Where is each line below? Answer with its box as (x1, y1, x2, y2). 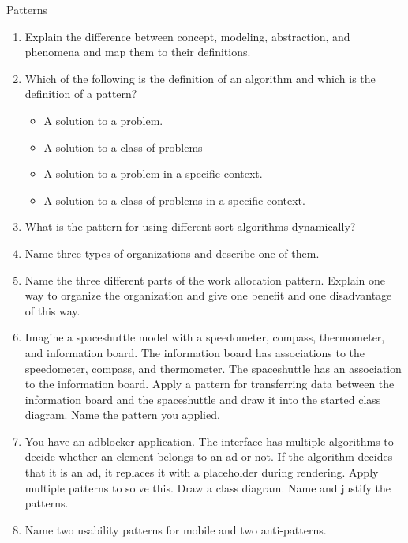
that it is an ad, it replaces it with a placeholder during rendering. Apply (24, 464, 379, 481)
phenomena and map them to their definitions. (24, 43, 251, 60)
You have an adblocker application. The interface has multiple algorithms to (24, 432, 394, 449)
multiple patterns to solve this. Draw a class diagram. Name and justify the (24, 479, 391, 496)
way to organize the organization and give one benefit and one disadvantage (24, 287, 392, 304)
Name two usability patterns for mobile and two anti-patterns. (24, 521, 327, 537)
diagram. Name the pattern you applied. (24, 406, 220, 423)
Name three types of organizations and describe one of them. (24, 244, 320, 261)
